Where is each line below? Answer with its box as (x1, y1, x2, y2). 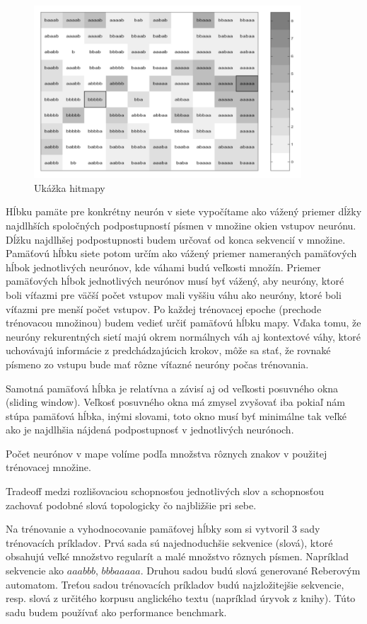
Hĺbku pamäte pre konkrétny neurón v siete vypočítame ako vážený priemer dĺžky (6, 204, 362, 219)
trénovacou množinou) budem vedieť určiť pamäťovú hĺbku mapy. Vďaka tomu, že (6, 315, 361, 330)
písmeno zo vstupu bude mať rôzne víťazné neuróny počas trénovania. (6, 356, 309, 371)
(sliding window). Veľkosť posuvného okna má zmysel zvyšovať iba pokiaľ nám (6, 395, 345, 409)
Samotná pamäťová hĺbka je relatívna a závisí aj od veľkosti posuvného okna (6, 380, 339, 395)
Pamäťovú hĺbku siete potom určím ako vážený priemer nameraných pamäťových (6, 246, 357, 261)
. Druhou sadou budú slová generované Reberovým (140, 563, 361, 578)
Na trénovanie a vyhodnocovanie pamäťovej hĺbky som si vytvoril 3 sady (6, 521, 320, 536)
